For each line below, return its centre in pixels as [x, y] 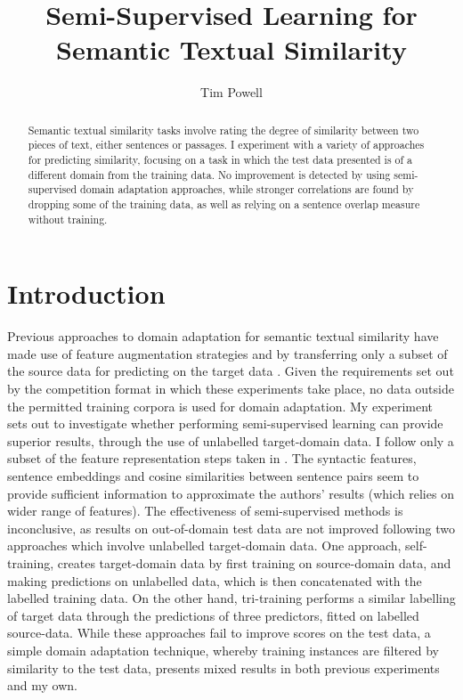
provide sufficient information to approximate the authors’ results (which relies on [231, 493]
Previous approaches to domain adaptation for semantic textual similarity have [223, 336]
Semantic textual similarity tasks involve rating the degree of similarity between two [223, 130]
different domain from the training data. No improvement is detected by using [209, 174]
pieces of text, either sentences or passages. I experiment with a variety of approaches [226, 145]
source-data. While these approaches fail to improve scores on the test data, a [219, 633]
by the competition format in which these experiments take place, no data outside [231, 389]
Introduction [86, 293]
